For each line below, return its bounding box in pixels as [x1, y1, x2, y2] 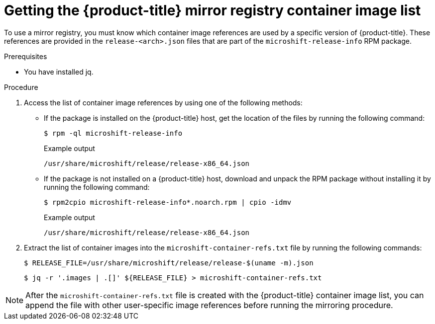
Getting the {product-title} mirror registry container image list [4, 2, 421, 19]
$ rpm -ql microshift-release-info [44, 129, 183, 137]
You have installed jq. [24, 67, 94, 76]
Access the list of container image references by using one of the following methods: [24, 98, 303, 107]
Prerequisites [4, 52, 47, 61]
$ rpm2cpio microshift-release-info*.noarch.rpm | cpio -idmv [44, 198, 292, 206]
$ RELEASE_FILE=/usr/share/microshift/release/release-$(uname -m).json [24, 258, 314, 267]
